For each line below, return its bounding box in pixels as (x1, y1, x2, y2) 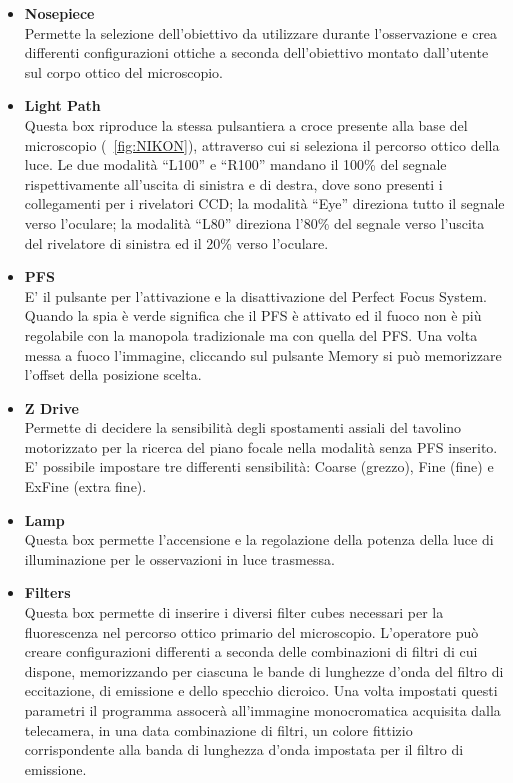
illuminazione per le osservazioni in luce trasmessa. (24, 548, 335, 569)
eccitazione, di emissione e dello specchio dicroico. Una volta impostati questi (24, 680, 498, 701)
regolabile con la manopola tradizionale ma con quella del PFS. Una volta (24, 324, 478, 345)
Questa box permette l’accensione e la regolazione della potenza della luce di (24, 529, 494, 550)
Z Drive (24, 397, 79, 418)
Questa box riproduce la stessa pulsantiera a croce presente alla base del (24, 114, 468, 135)
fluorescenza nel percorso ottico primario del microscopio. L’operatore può (24, 621, 479, 642)
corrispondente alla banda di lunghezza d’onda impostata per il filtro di (24, 739, 464, 760)
